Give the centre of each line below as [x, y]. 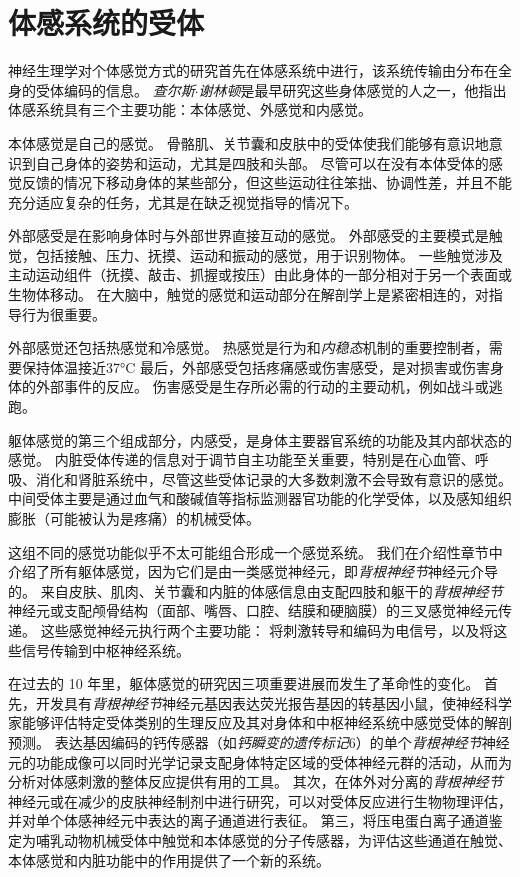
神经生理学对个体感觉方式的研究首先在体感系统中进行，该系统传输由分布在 [253, 70]
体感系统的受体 [106, 22]
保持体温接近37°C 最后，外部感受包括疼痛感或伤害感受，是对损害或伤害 [256, 366]
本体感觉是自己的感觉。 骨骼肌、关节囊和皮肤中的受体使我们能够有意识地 [248, 142]
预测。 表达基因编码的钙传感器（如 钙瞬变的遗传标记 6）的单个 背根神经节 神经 [259, 741]
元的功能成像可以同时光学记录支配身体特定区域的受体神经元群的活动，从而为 [260, 761]
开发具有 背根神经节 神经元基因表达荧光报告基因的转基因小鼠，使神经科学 [273, 702]
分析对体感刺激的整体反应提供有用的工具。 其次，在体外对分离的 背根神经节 [255, 781]
